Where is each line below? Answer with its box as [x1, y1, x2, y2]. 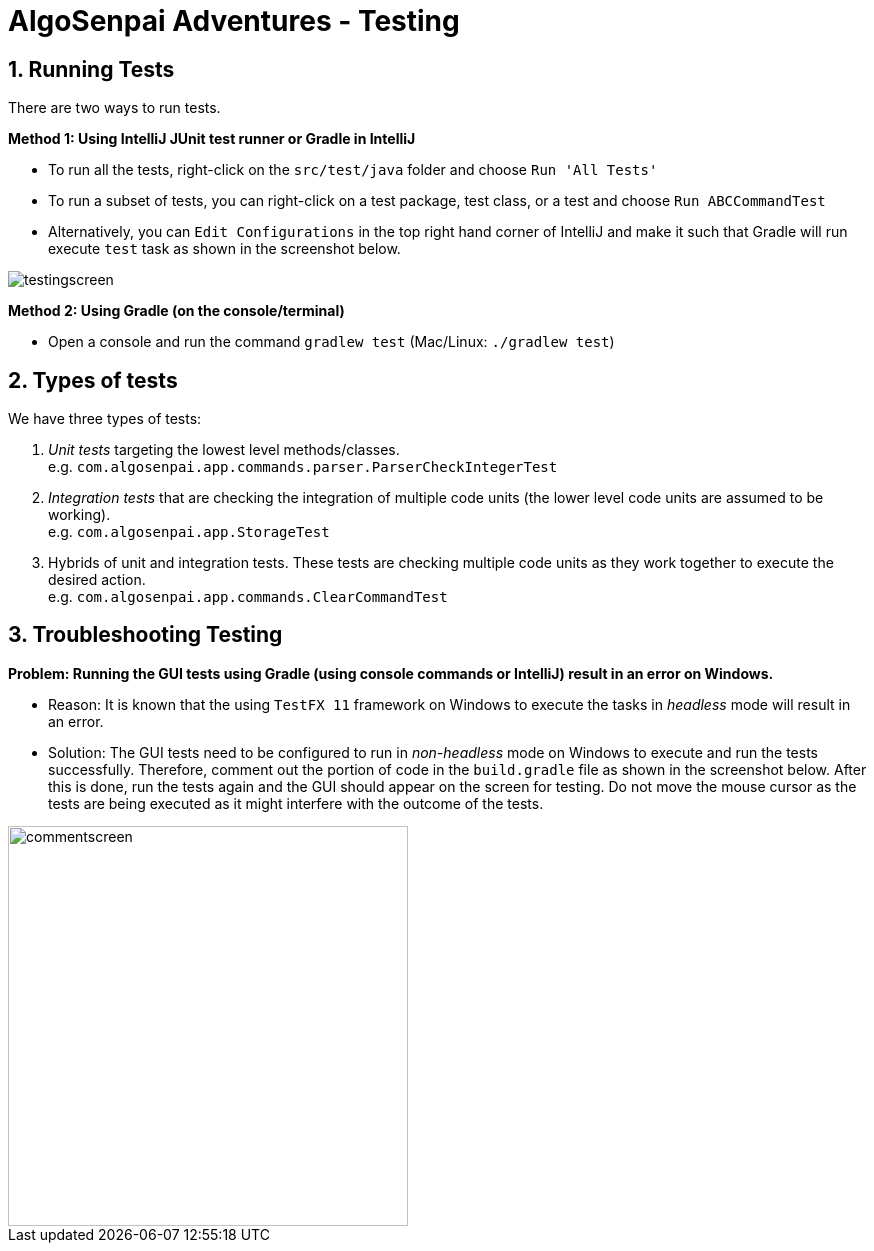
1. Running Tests [8, 56, 175, 82]
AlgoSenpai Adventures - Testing [8, 4, 460, 38]
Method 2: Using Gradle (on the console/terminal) [8, 302, 345, 320]
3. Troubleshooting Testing [8, 622, 283, 648]
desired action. [48, 571, 146, 589]
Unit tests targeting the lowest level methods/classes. [48, 441, 400, 459]
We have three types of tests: [8, 410, 202, 428]
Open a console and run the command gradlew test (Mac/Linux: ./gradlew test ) [48, 333, 615, 351]
